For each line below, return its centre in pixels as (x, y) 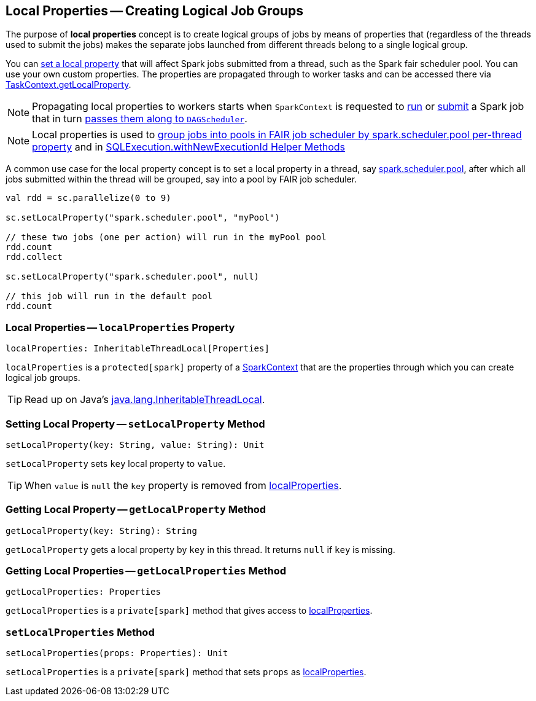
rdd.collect (34, 257)
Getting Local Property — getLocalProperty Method (136, 510)
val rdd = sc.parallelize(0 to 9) (88, 198)
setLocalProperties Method (80, 632)
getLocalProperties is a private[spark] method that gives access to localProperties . (189, 611)
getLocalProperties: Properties (83, 592)
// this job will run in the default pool (109, 296)
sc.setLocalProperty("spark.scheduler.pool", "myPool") (143, 218)
